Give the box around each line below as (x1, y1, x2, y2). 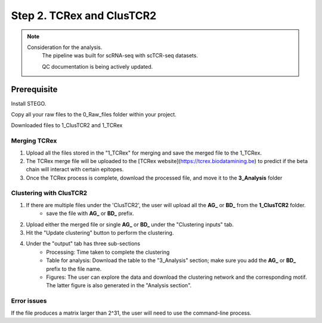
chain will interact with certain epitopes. (26, 166, 124, 173)
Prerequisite (11, 84, 58, 94)
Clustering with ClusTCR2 (11, 189, 88, 197)
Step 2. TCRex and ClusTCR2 (11, 9, 157, 22)
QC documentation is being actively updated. (42, 63, 153, 70)
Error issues (11, 297, 47, 305)
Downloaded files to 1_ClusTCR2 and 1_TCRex (11, 122, 123, 129)
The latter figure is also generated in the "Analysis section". (46, 282, 192, 289)
